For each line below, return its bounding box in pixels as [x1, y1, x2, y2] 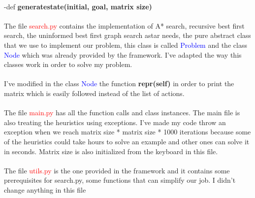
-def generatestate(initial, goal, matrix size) [4, 1, 152, 11]
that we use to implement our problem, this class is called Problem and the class [4, 39, 247, 50]
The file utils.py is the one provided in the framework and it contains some [4, 165, 230, 175]
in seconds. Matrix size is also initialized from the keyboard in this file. [4, 146, 218, 156]
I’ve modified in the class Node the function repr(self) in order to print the [4, 78, 234, 89]
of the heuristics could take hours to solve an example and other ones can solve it [4, 136, 250, 146]
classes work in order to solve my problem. [4, 59, 132, 69]
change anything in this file [4, 184, 86, 195]
